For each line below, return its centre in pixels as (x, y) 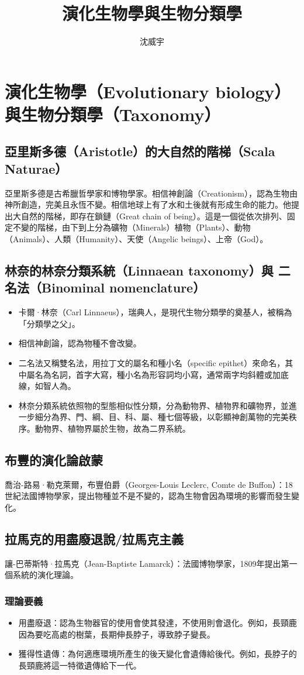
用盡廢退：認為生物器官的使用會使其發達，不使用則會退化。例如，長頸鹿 (158, 623)
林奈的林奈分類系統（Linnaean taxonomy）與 (139, 271)
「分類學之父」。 (49, 323)
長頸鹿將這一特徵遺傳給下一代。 (80, 665)
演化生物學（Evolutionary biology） (148, 91)
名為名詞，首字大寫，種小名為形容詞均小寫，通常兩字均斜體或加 (158, 374)
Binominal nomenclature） (123, 287)
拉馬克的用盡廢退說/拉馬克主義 (94, 538)
